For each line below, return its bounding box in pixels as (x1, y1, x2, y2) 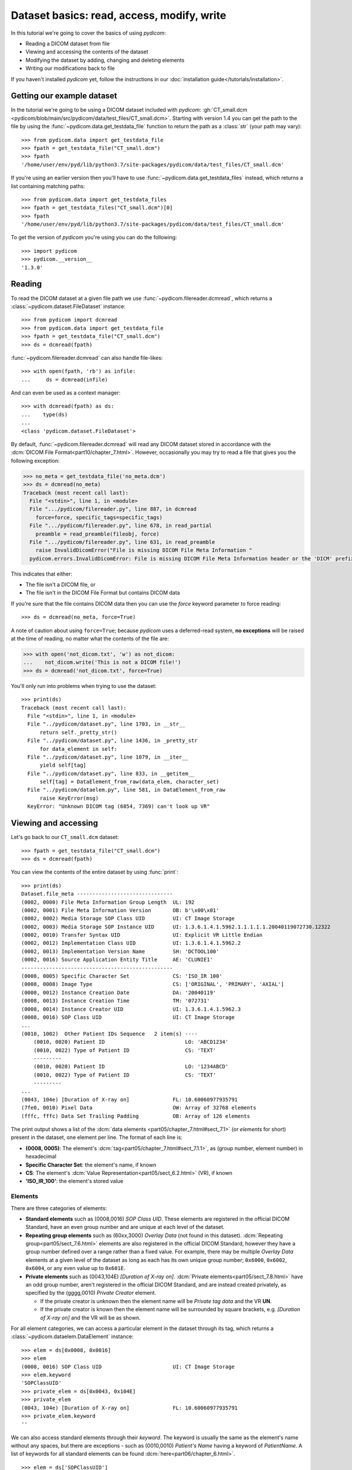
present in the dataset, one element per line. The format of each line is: (11, 1134, 183, 1141)
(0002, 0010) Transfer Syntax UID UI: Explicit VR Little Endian (21, 932, 263, 938)
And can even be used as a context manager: (11, 389, 121, 396)
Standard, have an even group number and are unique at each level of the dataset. (25, 1224, 225, 1231)
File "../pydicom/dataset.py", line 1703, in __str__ (27, 721, 185, 727)
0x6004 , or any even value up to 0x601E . (25, 1265, 126, 1272)
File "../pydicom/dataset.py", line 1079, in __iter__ (27, 753, 189, 760)
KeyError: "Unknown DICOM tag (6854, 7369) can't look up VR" (27, 803, 211, 810)
